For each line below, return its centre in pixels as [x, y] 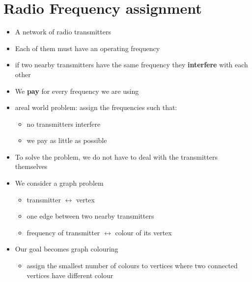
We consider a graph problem [59, 183]
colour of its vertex [143, 232]
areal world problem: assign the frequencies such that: [96, 107]
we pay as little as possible [67, 140]
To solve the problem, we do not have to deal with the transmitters [116, 156]
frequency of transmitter [63, 232]
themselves [31, 166]
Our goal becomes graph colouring [67, 249]
